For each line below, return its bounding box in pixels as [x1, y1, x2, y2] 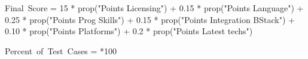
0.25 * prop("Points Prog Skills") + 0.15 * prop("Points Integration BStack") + [5, 13, 295, 25]
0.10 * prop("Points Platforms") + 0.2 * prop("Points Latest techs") [5, 25, 253, 37]
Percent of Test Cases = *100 [5, 44, 117, 57]
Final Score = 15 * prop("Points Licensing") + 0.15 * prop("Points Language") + [5, 2, 304, 14]
